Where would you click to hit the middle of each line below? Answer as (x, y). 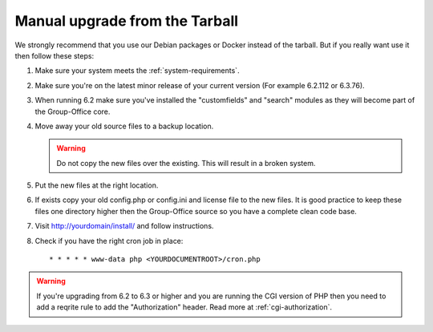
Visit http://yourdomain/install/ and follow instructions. (124, 226)
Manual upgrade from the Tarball (127, 21)
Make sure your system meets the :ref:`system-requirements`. (137, 71)
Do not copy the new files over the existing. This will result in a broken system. (186, 163)
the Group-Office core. (73, 111)
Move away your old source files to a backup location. (124, 126)
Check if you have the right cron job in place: (109, 241)
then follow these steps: (55, 55)
